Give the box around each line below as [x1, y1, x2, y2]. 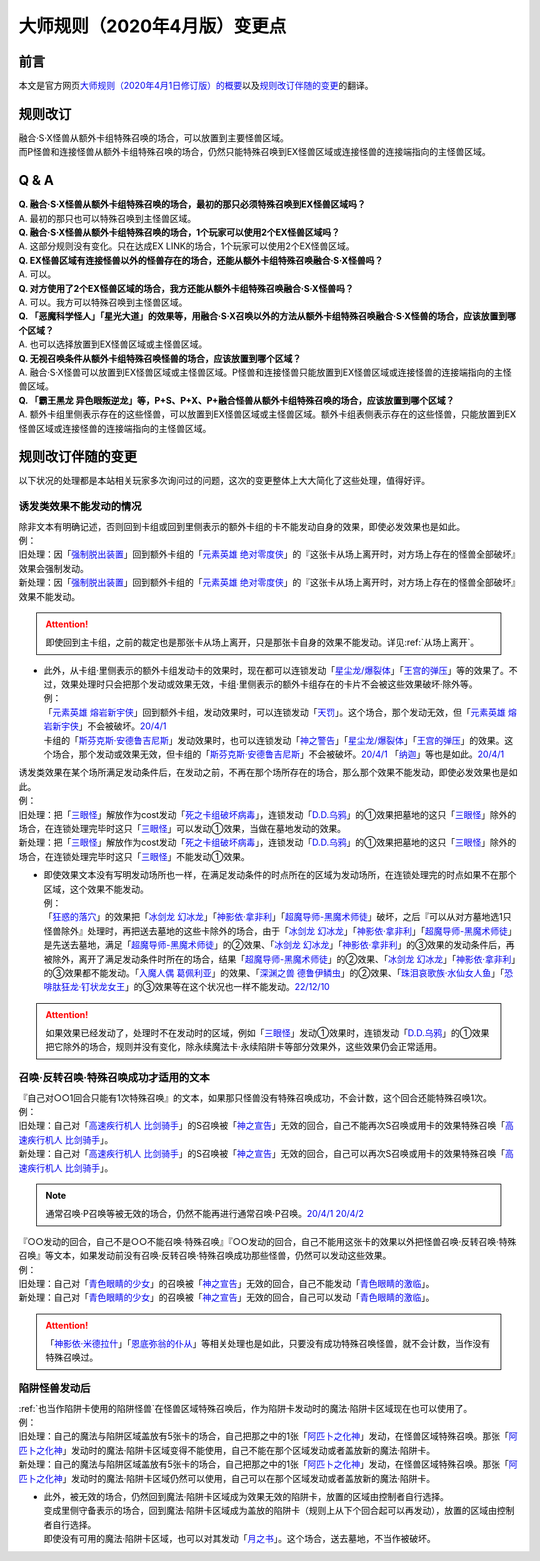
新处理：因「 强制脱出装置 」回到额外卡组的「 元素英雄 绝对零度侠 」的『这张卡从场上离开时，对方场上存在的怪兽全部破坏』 [18, 576, 516, 589]
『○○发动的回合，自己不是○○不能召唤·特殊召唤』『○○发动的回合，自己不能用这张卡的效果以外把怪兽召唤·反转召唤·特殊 [18, 1235, 517, 1247]
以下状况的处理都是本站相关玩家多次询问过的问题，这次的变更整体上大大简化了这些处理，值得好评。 [18, 475, 430, 487]
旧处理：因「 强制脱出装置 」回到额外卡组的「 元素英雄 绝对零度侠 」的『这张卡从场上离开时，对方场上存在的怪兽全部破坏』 [18, 548, 516, 560]
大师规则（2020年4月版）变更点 [18, 15, 287, 37]
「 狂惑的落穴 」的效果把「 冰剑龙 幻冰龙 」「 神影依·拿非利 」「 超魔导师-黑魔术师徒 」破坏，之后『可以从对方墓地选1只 [43, 911, 512, 923]
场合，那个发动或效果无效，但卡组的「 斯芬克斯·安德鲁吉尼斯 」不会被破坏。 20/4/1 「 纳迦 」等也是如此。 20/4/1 [51, 748, 505, 760]
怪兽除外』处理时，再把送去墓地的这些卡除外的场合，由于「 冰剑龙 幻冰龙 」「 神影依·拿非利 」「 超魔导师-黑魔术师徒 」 [43, 925, 517, 937]
